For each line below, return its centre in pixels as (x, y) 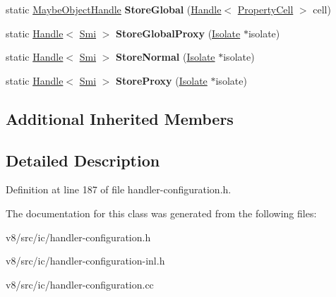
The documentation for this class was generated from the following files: (161, 213)
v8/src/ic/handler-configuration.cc (80, 284)
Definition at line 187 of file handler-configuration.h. (119, 189)
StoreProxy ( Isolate (162, 80)
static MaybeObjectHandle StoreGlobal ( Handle (114, 9)
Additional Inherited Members (120, 118)
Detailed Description (83, 160)
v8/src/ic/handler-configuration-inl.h (85, 261)
